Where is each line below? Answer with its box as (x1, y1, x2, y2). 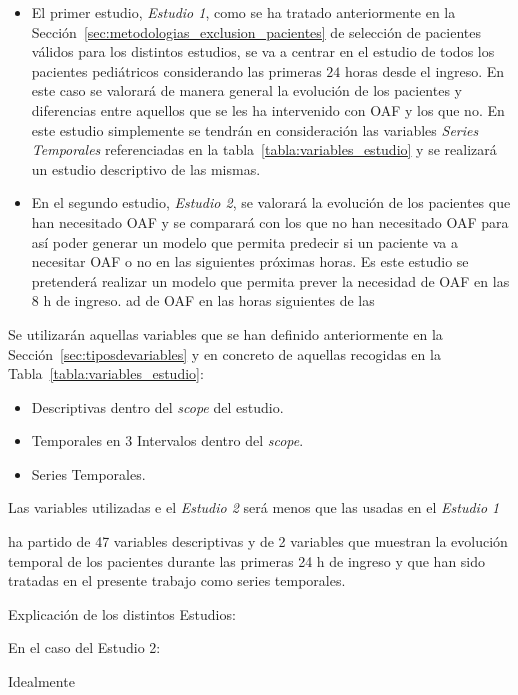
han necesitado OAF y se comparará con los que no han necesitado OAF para (31, 211, 509, 232)
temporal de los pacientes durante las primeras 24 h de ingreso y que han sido (8, 550, 486, 571)
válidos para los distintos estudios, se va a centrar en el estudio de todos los (31, 41, 495, 62)
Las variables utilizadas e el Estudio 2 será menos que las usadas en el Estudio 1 (8, 497, 500, 518)
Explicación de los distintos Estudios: (8, 603, 236, 624)
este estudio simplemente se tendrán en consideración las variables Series (31, 119, 479, 140)
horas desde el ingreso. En (344, 60, 505, 81)
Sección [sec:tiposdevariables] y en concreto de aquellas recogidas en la (8, 343, 441, 364)
